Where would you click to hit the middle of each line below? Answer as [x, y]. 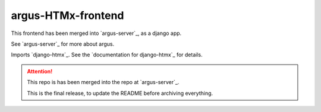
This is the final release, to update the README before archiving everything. [120, 93]
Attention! [40, 71]
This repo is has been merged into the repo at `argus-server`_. [103, 82]
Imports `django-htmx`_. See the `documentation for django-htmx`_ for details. [107, 55]
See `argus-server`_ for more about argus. [63, 44]
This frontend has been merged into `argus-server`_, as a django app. [96, 33]
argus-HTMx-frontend [67, 15]
